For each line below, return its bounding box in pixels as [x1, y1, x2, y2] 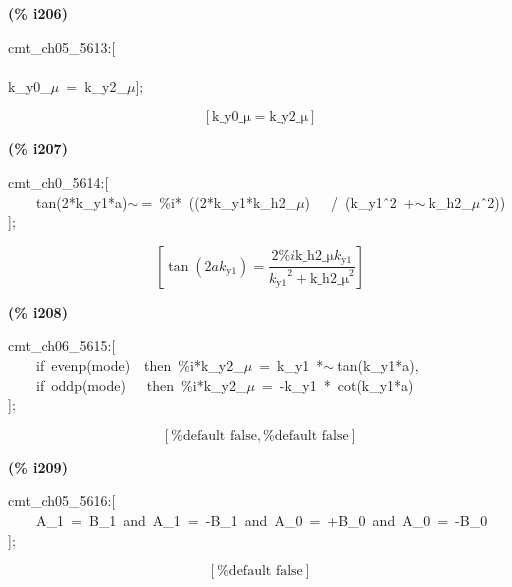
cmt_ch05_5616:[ [8, 490, 116, 511]
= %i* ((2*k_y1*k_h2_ [141, 191, 297, 212]
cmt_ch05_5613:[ [8, 36, 116, 57]
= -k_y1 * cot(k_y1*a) [261, 374, 414, 395]
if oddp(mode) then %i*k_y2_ [35, 374, 247, 395]
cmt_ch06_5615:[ [8, 335, 116, 356]
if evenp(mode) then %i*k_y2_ [35, 354, 244, 375]
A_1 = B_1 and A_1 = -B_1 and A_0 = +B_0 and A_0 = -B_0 [35, 509, 488, 530]
